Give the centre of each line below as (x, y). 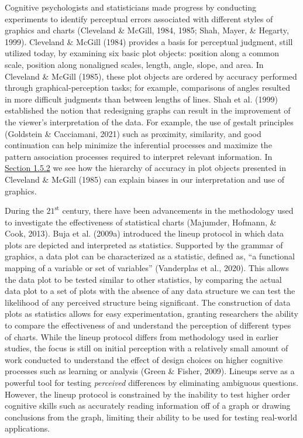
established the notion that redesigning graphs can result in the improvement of (148, 110)
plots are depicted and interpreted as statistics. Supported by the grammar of (144, 244)
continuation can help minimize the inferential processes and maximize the (138, 145)
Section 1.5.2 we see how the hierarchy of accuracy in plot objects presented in (146, 168)
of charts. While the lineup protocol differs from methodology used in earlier (142, 336)
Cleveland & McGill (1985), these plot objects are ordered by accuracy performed (151, 76)
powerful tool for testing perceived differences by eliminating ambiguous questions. (151, 382)
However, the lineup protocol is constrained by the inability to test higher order (148, 394)
